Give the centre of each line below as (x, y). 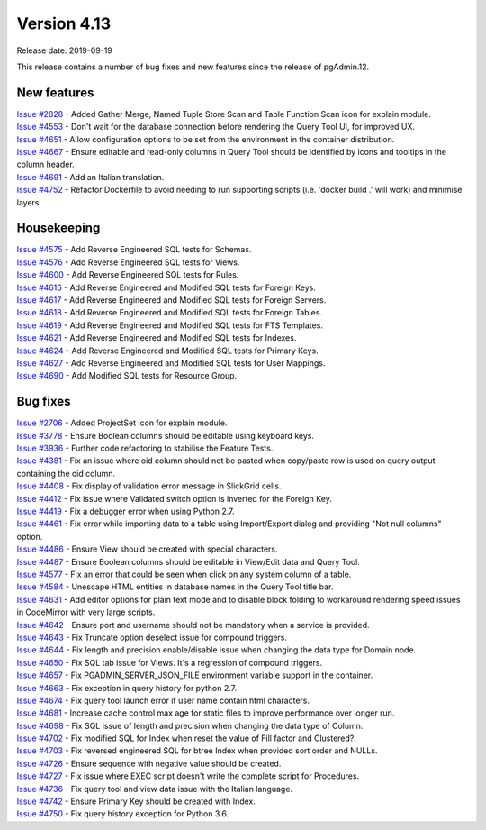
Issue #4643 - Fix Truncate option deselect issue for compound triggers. (152, 637)
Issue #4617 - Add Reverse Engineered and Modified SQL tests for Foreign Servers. (171, 300)
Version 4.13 (64, 23)
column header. (46, 164)
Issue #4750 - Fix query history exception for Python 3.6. (123, 814)
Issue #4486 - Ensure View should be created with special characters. (147, 549)
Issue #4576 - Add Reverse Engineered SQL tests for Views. (128, 262)
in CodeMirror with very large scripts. (86, 612)
